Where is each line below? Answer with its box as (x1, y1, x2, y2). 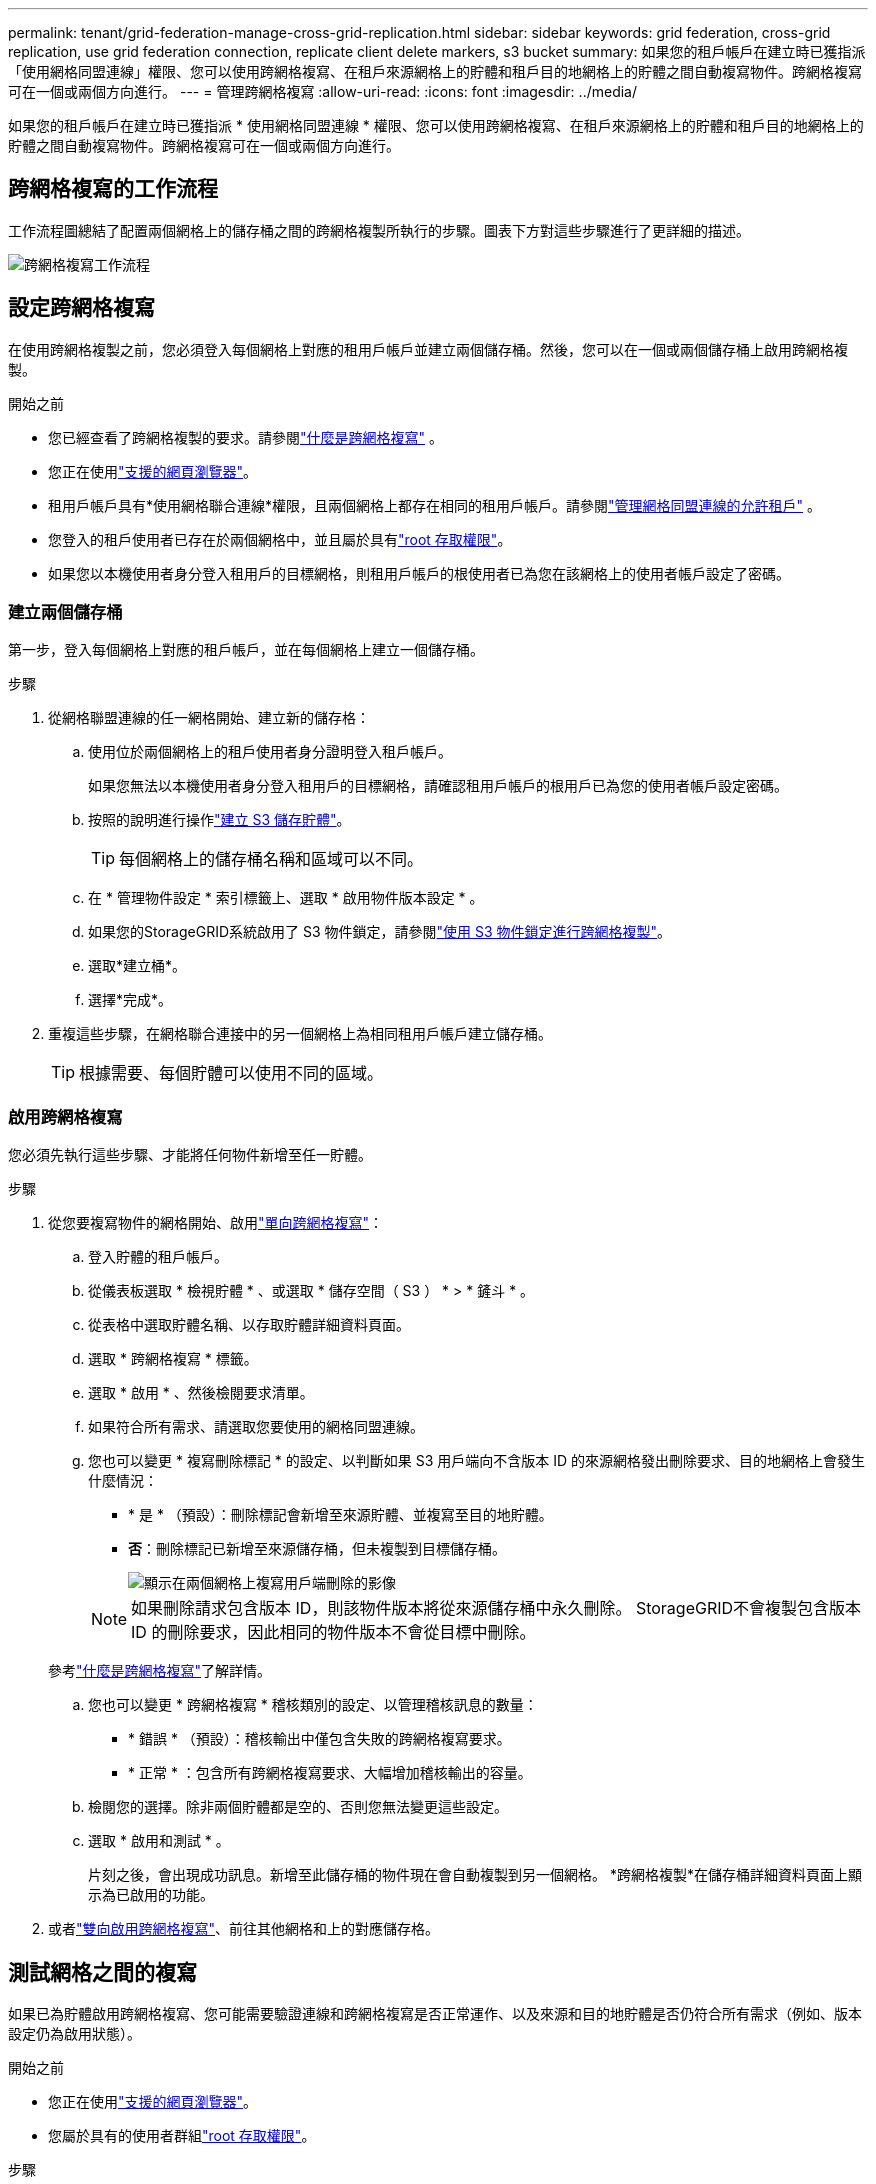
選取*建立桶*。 (88, 957, 187, 975)
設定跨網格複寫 (8, 295, 155, 321)
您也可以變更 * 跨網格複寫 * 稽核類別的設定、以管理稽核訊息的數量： (88, 1696, 538, 1714)
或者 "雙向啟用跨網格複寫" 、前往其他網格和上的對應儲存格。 (48, 1920, 440, 1938)
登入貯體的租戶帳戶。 (88, 1248, 228, 1266)
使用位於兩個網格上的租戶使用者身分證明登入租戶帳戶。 (88, 743, 452, 761)
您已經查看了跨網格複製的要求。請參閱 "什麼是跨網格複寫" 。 (48, 428, 443, 446)
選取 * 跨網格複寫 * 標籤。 (88, 1350, 258, 1368)
